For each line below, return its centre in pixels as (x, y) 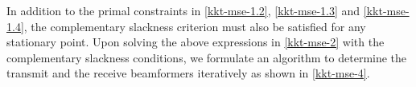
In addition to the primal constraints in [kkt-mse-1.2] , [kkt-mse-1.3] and (183, 10)
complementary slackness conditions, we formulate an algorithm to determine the (207, 57)
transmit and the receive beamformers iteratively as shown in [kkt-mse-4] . (188, 73)
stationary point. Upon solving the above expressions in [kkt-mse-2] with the (196, 42)
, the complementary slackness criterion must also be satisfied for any (195, 26)
